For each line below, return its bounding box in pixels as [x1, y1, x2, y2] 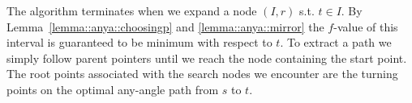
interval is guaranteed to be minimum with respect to [6, 34, 273, 51]
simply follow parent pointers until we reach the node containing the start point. [6, 49, 407, 66]
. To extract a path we [280, 34, 392, 51]
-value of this [333, 18, 398, 35]
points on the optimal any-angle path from [6, 80, 219, 97]
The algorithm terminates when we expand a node [6, 2, 257, 19]
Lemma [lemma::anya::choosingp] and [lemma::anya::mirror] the [6, 18, 324, 35]
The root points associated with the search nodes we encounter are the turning [6, 65, 398, 82]
